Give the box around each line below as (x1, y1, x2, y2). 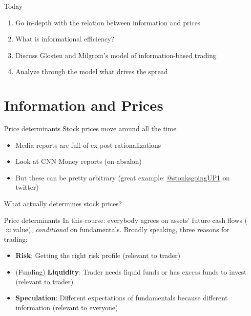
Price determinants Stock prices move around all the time (4, 123, 177, 134)
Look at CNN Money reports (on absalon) (15, 156, 142, 166)
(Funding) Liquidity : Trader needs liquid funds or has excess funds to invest (15, 267, 247, 277)
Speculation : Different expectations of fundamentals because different (15, 293, 228, 303)
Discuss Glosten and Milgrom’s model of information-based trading (15, 50, 216, 60)
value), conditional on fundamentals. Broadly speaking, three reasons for (13, 224, 230, 235)
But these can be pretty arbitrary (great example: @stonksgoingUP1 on (15, 172, 230, 182)
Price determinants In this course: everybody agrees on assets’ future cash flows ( (4, 215, 248, 225)
